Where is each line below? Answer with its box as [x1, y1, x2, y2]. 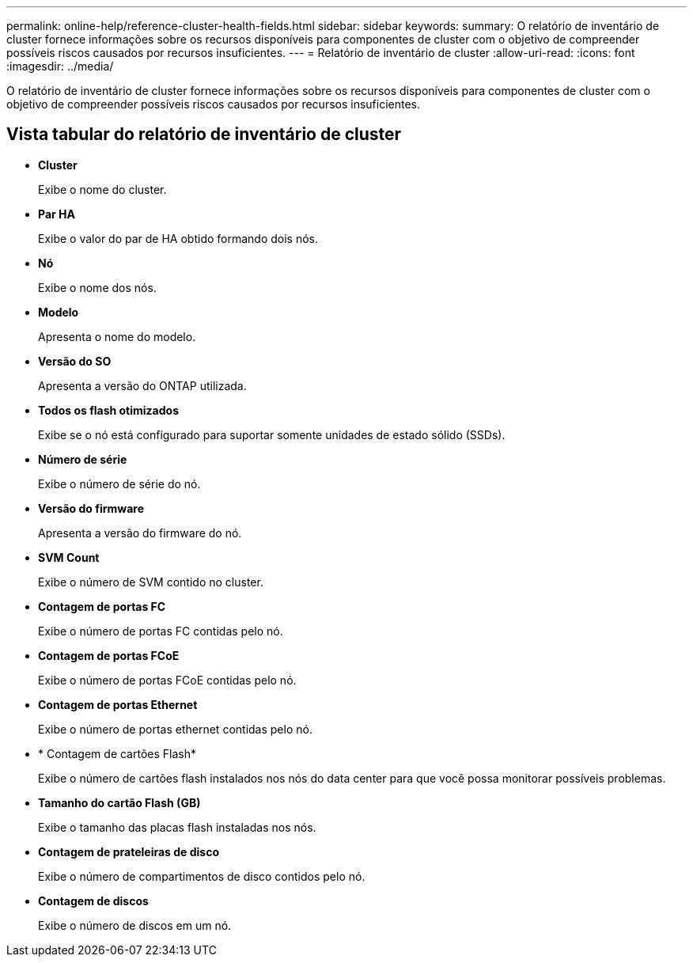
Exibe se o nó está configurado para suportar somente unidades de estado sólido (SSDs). [38, 427, 506, 442]
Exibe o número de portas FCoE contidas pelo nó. [38, 673, 297, 687]
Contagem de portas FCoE [38, 648, 180, 662]
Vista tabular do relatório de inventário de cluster [6, 124, 402, 145]
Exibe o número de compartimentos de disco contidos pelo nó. [38, 869, 365, 883]
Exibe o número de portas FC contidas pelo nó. [38, 624, 283, 638]
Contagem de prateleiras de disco [38, 844, 220, 859]
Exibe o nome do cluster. [38, 182, 167, 196]
